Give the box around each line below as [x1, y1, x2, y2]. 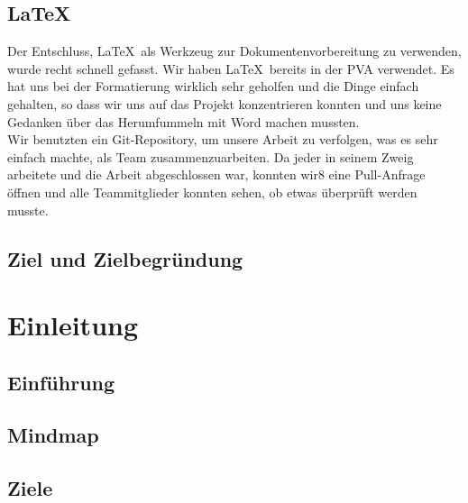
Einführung [7, 368, 115, 396]
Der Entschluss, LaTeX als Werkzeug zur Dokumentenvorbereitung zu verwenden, [7, 41, 462, 60]
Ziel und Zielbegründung [7, 244, 243, 272]
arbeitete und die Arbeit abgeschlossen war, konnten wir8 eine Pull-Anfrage [7, 165, 426, 184]
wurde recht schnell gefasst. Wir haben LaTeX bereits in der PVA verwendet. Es [7, 59, 454, 78]
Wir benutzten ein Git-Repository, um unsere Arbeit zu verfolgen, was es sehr [7, 130, 438, 149]
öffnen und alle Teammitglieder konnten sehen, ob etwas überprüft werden [7, 182, 418, 201]
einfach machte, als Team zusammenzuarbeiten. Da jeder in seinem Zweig [7, 147, 414, 166]
